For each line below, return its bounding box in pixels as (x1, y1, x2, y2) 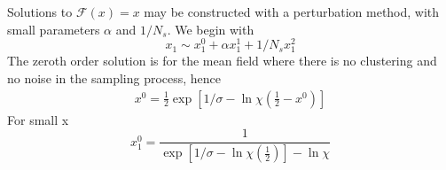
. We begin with (167, 19, 254, 38)
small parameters (7, 19, 100, 38)
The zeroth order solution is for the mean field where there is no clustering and (7, 51, 437, 70)
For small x (7, 110, 69, 128)
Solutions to (7, 3, 73, 20)
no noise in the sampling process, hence (7, 69, 222, 88)
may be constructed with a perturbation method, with (144, 3, 440, 20)
